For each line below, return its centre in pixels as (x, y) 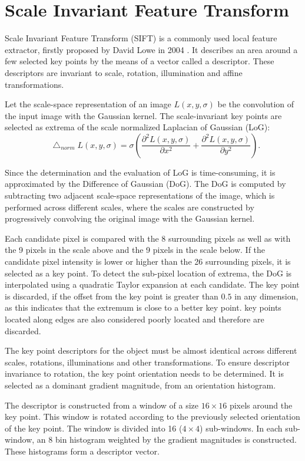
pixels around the (261, 405)
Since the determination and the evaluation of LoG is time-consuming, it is (140, 172)
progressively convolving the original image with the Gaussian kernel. (130, 218)
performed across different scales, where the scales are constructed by (130, 207)
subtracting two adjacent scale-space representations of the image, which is (140, 195)
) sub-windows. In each (241, 428)
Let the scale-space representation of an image (88, 104)
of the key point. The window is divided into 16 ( (94, 428)
